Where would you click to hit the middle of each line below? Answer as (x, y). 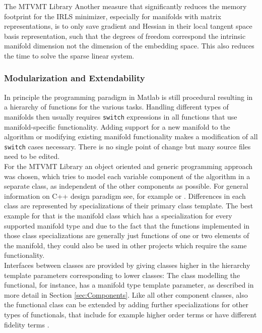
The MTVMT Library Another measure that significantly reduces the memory (125, 6)
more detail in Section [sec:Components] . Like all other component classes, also (126, 294)
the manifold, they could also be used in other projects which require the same (125, 245)
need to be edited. (32, 156)
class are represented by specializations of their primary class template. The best (129, 206)
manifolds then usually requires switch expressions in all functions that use (121, 116)
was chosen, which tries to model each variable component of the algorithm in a (127, 176)
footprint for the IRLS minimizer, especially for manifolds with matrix (113, 16)
